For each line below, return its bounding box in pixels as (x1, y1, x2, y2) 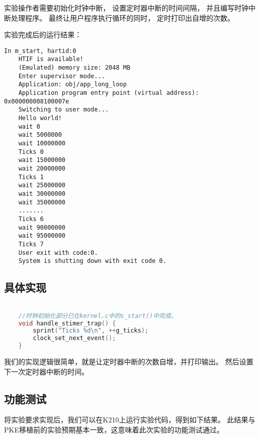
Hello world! (18, 115, 62, 122)
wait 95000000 (18, 232, 66, 240)
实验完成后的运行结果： (4, 29, 82, 40)
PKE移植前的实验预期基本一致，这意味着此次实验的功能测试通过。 (4, 424, 224, 435)
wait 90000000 (18, 224, 66, 231)
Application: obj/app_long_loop (18, 81, 127, 88)
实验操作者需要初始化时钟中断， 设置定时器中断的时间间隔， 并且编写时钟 (4, 3, 249, 13)
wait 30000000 (18, 190, 66, 197)
